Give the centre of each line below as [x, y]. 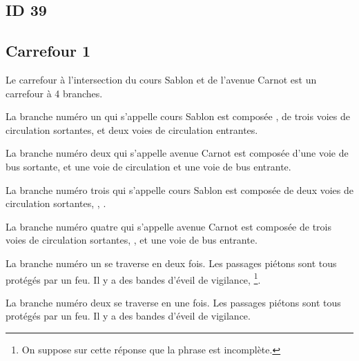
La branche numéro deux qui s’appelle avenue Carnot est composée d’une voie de [177, 153]
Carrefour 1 [48, 51]
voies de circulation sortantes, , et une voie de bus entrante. [132, 240]
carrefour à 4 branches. [54, 93]
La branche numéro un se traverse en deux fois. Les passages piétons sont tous [171, 263]
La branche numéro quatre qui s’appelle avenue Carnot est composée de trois [168, 226]
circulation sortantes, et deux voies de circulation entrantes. [132, 129]
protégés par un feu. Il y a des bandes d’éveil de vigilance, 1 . [133, 278]
